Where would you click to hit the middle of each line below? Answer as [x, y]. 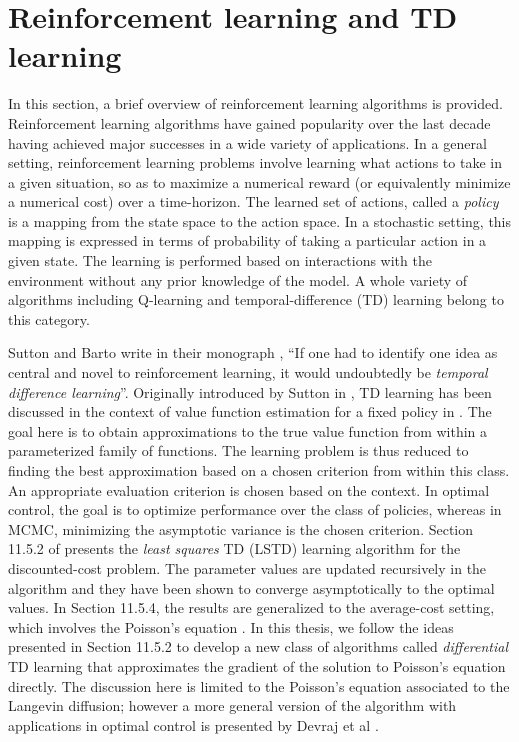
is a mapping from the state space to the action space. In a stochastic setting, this [260, 220]
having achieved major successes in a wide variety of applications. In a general [247, 142]
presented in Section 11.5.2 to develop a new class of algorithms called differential [258, 646]
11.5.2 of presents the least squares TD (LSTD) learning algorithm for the [234, 548]
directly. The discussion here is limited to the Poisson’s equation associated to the [259, 685]
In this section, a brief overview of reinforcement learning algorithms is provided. [255, 103]
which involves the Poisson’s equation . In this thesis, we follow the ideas [231, 626]
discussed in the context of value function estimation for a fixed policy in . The [250, 411]
